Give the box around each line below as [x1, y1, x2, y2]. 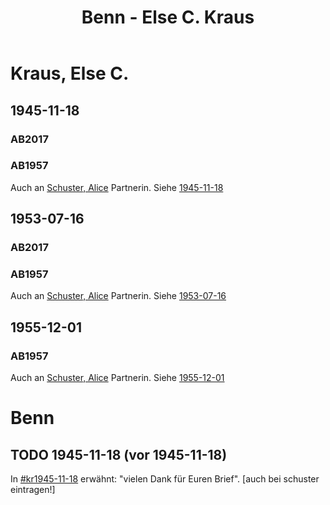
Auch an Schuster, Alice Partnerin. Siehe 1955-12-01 [10, 372, 225, 384]
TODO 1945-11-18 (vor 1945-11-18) [10, 446, 228, 463]
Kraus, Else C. [10, 62, 130, 85]
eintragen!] [10, 484, 56, 496]
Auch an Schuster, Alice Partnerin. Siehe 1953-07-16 [10, 290, 227, 302]
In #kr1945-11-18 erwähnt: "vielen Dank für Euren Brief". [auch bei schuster [10, 473, 320, 485]
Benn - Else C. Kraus [81, 6, 255, 29]
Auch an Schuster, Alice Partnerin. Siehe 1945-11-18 [10, 181, 224, 193]
